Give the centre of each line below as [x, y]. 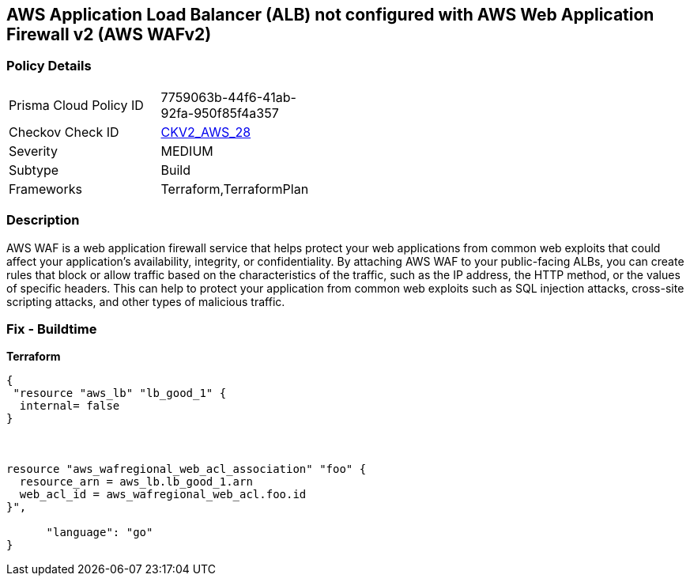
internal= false [70, 406]
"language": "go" [100, 533]
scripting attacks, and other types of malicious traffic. [146, 301]
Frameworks [45, 189]
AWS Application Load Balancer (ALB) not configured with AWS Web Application [330, 15]
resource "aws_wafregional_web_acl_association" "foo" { [187, 469]
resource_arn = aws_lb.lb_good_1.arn [136, 482]
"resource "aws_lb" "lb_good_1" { [120, 393]
